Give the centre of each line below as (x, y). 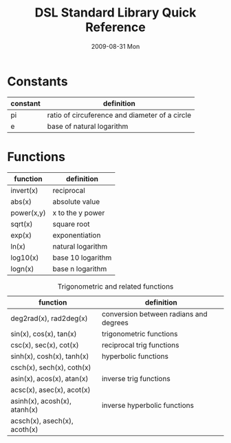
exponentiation (77, 235)
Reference (115, 27)
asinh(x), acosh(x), (41, 401)
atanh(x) (24, 409)
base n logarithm (80, 269)
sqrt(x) (22, 224)
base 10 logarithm (82, 258)
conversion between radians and (155, 313)
